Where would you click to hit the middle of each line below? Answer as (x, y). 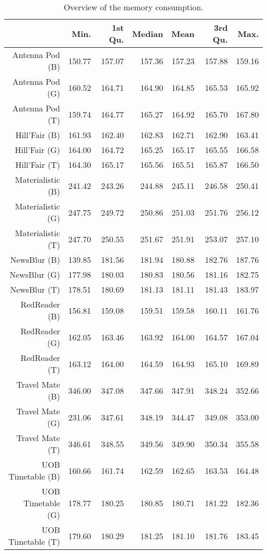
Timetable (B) (34, 476)
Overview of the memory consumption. (133, 7)
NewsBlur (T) (35, 289)
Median (148, 33)
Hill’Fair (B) (38, 135)
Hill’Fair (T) (37, 165)
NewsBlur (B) (35, 260)
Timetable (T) (34, 541)
